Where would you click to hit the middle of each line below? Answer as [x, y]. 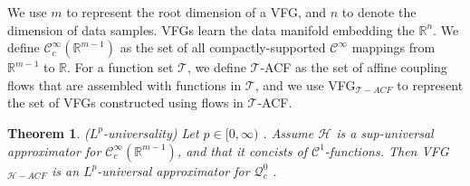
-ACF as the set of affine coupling [354, 67]
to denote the [379, 12]
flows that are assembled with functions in [125, 84]
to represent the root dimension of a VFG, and [197, 12]
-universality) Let [151, 132]
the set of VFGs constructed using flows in [125, 102]
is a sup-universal [385, 132]
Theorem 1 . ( [48, 132]
